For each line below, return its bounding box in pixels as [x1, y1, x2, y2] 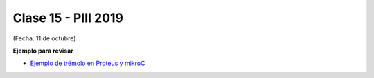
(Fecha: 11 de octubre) [12, 34, 76, 42]
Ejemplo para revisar [12, 47, 74, 55]
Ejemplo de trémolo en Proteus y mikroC [30, 59, 145, 68]
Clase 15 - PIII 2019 [12, 10, 124, 25]
